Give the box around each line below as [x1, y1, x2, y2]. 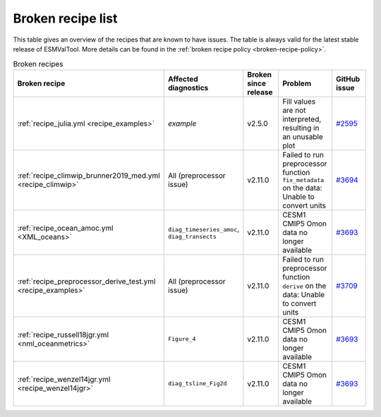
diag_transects [168, 233, 217, 241]
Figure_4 [168, 335, 196, 343]
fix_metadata [282, 176, 325, 183]
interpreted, [282, 114, 322, 123]
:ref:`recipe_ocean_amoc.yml [17, 223, 114, 233]
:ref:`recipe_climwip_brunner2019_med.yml [17, 171, 160, 181]
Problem [282, 78, 312, 88]
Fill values [282, 96, 316, 106]
